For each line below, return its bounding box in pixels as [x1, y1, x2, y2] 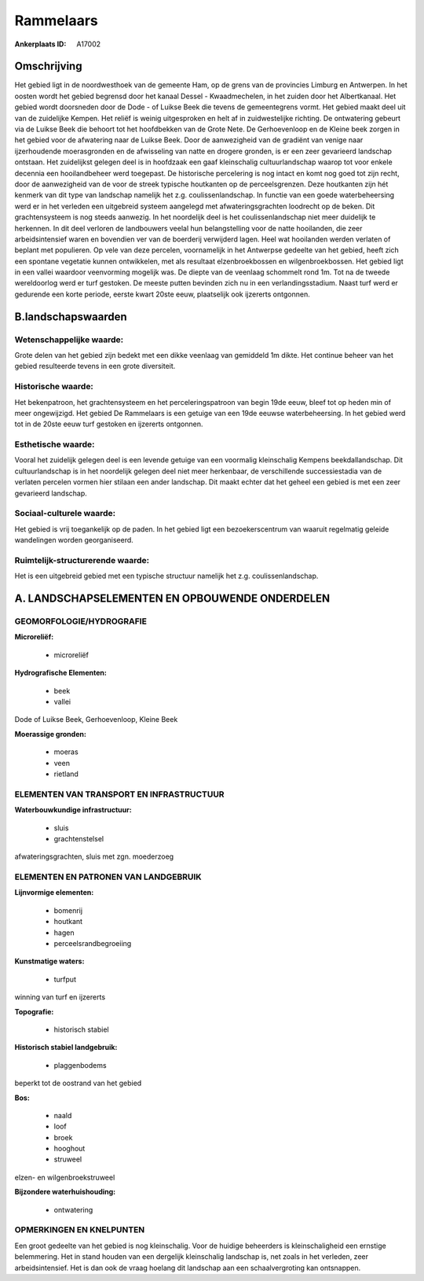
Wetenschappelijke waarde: [14, 334, 124, 345]
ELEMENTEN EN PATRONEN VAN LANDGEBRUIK [14, 871, 202, 882]
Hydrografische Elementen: [14, 668, 108, 678]
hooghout [53, 1144, 86, 1154]
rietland [53, 769, 79, 779]
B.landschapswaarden [14, 310, 127, 323]
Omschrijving [14, 60, 82, 73]
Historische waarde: [14, 381, 94, 392]
